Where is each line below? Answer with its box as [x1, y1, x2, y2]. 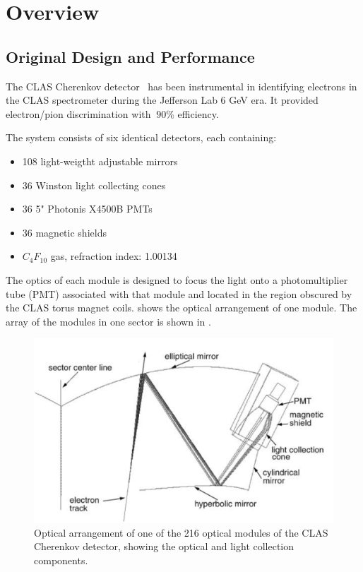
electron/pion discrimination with [6, 106, 151, 121]
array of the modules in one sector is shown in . [6, 314, 211, 328]
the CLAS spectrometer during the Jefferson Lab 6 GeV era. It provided [6, 93, 319, 107]
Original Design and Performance [6, 45, 255, 67]
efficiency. [177, 106, 219, 121]
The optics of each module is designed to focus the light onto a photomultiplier [6, 272, 348, 287]
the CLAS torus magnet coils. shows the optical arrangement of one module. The [6, 300, 357, 315]
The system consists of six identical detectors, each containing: [6, 130, 277, 145]
